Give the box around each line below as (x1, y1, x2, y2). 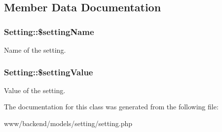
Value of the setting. (4, 85, 66, 95)
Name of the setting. (4, 45, 66, 55)
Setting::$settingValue (4, 66, 93, 78)
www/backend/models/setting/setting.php (4, 118, 133, 128)
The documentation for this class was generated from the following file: (4, 101, 219, 112)
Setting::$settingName (4, 25, 94, 37)
